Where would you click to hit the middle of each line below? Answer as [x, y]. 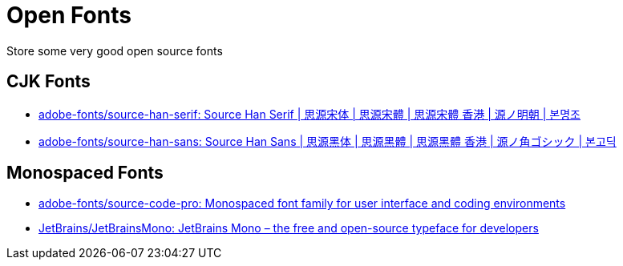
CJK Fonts [49, 82]
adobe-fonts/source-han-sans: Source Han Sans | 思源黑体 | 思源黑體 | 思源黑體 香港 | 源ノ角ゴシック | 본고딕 [328, 141]
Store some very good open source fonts [115, 50]
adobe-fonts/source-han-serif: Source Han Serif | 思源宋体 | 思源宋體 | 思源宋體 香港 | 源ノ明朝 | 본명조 [309, 114]
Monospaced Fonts [85, 173]
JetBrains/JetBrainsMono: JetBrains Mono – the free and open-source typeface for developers [289, 228]
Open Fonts [69, 15]
